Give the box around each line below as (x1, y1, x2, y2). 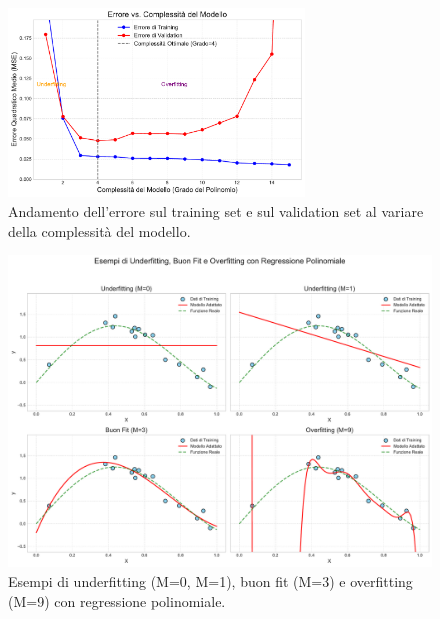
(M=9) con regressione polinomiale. (8, 590, 226, 611)
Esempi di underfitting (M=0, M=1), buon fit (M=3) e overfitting (8, 571, 413, 592)
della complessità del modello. (8, 220, 191, 241)
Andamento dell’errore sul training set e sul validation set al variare (8, 201, 424, 222)
